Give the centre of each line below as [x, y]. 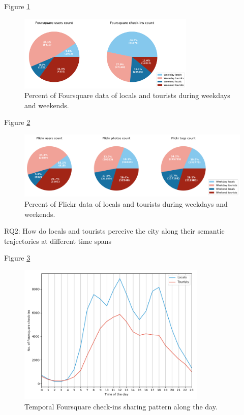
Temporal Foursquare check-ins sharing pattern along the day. [121, 407]
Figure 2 [17, 122]
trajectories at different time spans [58, 241]
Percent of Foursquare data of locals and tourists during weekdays [127, 95]
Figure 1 [17, 6]
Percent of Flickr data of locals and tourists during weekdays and [126, 204]
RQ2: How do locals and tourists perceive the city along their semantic [114, 231]
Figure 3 [17, 258]
